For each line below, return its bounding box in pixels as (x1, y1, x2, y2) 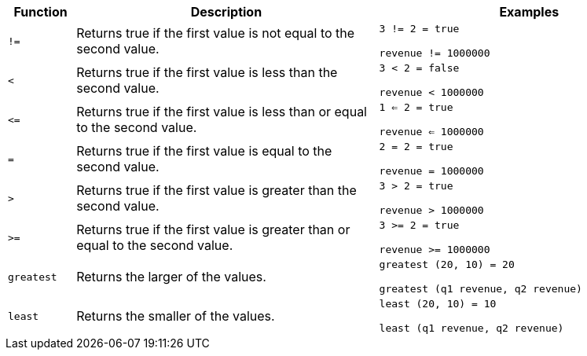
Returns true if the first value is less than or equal (76, 104, 367, 119)
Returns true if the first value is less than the (76, 64, 338, 80)
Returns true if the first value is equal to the (76, 143, 332, 159)
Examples (499, 4, 559, 20)
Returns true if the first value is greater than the (76, 182, 357, 198)
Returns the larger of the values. (76, 269, 266, 284)
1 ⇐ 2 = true (379, 101, 453, 113)
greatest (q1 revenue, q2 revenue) (379, 283, 582, 295)
